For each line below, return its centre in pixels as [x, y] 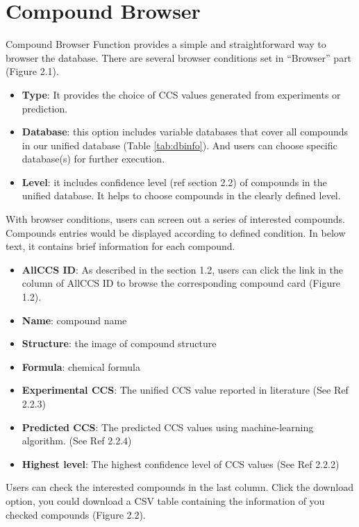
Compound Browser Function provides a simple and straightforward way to [166, 44]
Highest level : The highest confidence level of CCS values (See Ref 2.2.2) [181, 463]
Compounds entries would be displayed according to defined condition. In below [176, 232]
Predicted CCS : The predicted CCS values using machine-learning [168, 427]
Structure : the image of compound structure [119, 343]
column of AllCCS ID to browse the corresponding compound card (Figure [181, 283]
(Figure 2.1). [32, 71]
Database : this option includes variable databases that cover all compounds [185, 132]
